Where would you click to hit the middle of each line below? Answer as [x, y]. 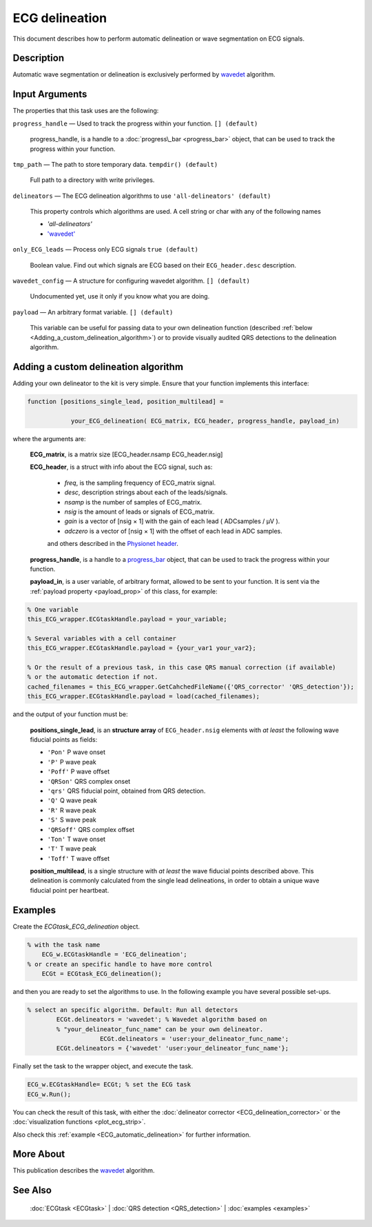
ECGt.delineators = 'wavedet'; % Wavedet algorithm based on [162, 1020]
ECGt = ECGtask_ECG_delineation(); [102, 973]
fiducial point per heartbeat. [70, 890]
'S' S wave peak [72, 820]
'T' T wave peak [72, 849]
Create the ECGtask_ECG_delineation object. [76, 926]
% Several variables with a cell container [102, 638]
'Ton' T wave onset [76, 839]
